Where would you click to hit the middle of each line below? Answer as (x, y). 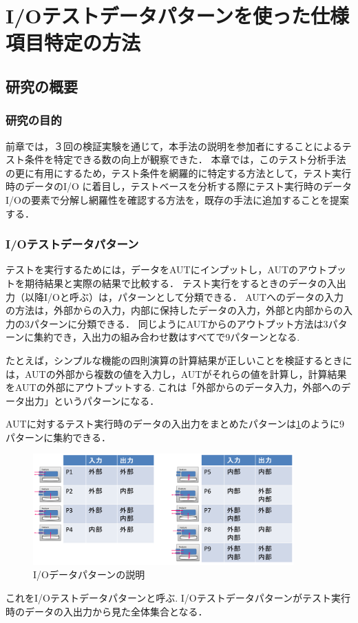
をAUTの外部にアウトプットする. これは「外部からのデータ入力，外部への (173, 387)
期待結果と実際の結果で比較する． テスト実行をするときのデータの (176, 283)
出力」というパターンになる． (92, 400)
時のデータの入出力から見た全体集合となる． (107, 611)
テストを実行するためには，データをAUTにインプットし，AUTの (152, 270)
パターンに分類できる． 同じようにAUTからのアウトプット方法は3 (179, 323)
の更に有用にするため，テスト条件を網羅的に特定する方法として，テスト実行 (179, 172)
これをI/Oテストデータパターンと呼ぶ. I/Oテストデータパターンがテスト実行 (178, 597)
